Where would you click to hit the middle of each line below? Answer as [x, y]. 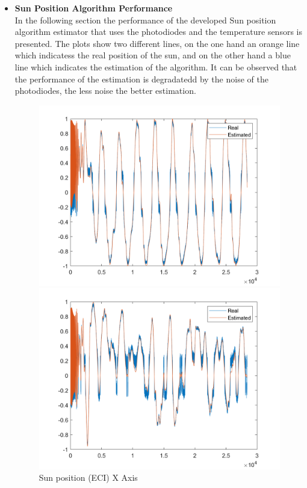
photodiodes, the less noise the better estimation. [105, 91]
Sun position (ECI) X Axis [88, 477]
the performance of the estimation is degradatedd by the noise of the [141, 79]
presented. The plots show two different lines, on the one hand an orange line [157, 43]
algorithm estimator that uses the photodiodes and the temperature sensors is [158, 32]
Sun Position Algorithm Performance [94, 8]
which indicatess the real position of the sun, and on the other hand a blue [153, 55]
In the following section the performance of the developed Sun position [145, 20]
